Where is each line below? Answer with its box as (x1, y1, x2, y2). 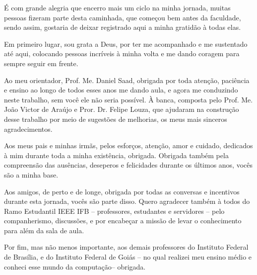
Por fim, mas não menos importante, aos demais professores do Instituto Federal (4, 242, 249, 252)
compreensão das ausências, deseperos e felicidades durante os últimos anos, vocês (4, 160, 253, 170)
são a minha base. (4, 169, 59, 180)
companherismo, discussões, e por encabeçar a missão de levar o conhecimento (4, 215, 242, 226)
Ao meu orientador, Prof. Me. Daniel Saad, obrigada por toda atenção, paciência (4, 75, 250, 85)
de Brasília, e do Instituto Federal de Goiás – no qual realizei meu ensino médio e (4, 252, 252, 262)
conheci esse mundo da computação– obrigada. (4, 261, 146, 272)
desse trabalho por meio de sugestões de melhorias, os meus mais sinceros (4, 113, 227, 124)
